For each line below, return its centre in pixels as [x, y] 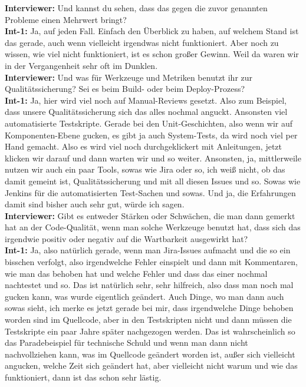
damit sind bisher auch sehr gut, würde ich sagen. [95, 204]
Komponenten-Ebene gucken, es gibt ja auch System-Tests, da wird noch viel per [151, 135]
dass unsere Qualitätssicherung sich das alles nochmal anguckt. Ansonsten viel [146, 112]
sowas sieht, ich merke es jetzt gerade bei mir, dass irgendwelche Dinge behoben [149, 308]
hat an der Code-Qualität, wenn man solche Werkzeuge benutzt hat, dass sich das [153, 227]
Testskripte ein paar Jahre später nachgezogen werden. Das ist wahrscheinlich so [150, 331]
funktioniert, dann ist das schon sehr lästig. [83, 377]
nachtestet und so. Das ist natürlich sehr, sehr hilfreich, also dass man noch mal [149, 285]
